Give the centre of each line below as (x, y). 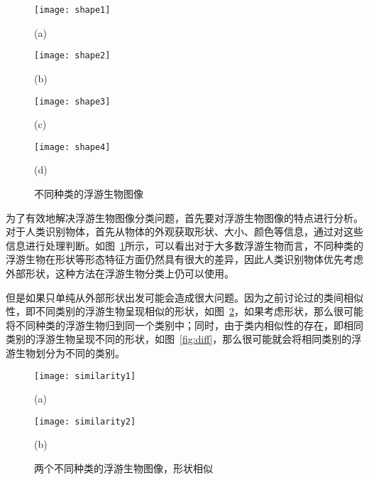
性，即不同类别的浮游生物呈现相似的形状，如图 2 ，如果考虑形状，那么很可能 (184, 311)
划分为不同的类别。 (80, 352)
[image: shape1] (72, 10)
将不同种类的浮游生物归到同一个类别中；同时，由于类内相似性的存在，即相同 (184, 325)
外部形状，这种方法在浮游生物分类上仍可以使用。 (120, 273)
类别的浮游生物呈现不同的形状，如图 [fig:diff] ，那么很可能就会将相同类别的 (179, 339)
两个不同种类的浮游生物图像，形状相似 (123, 468)
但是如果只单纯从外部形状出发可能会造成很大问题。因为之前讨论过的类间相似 (184, 297)
